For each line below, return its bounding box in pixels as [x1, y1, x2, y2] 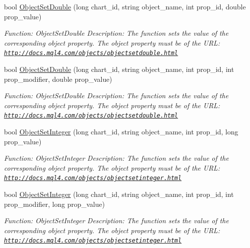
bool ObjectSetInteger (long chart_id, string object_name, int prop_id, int [4, 189, 234, 199]
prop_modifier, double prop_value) [4, 73, 112, 84]
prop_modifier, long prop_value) [4, 198, 105, 209]
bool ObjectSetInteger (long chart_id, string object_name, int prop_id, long [4, 126, 239, 137]
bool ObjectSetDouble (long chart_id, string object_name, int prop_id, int [4, 64, 234, 74]
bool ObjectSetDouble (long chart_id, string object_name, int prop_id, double [4, 1, 246, 11]
